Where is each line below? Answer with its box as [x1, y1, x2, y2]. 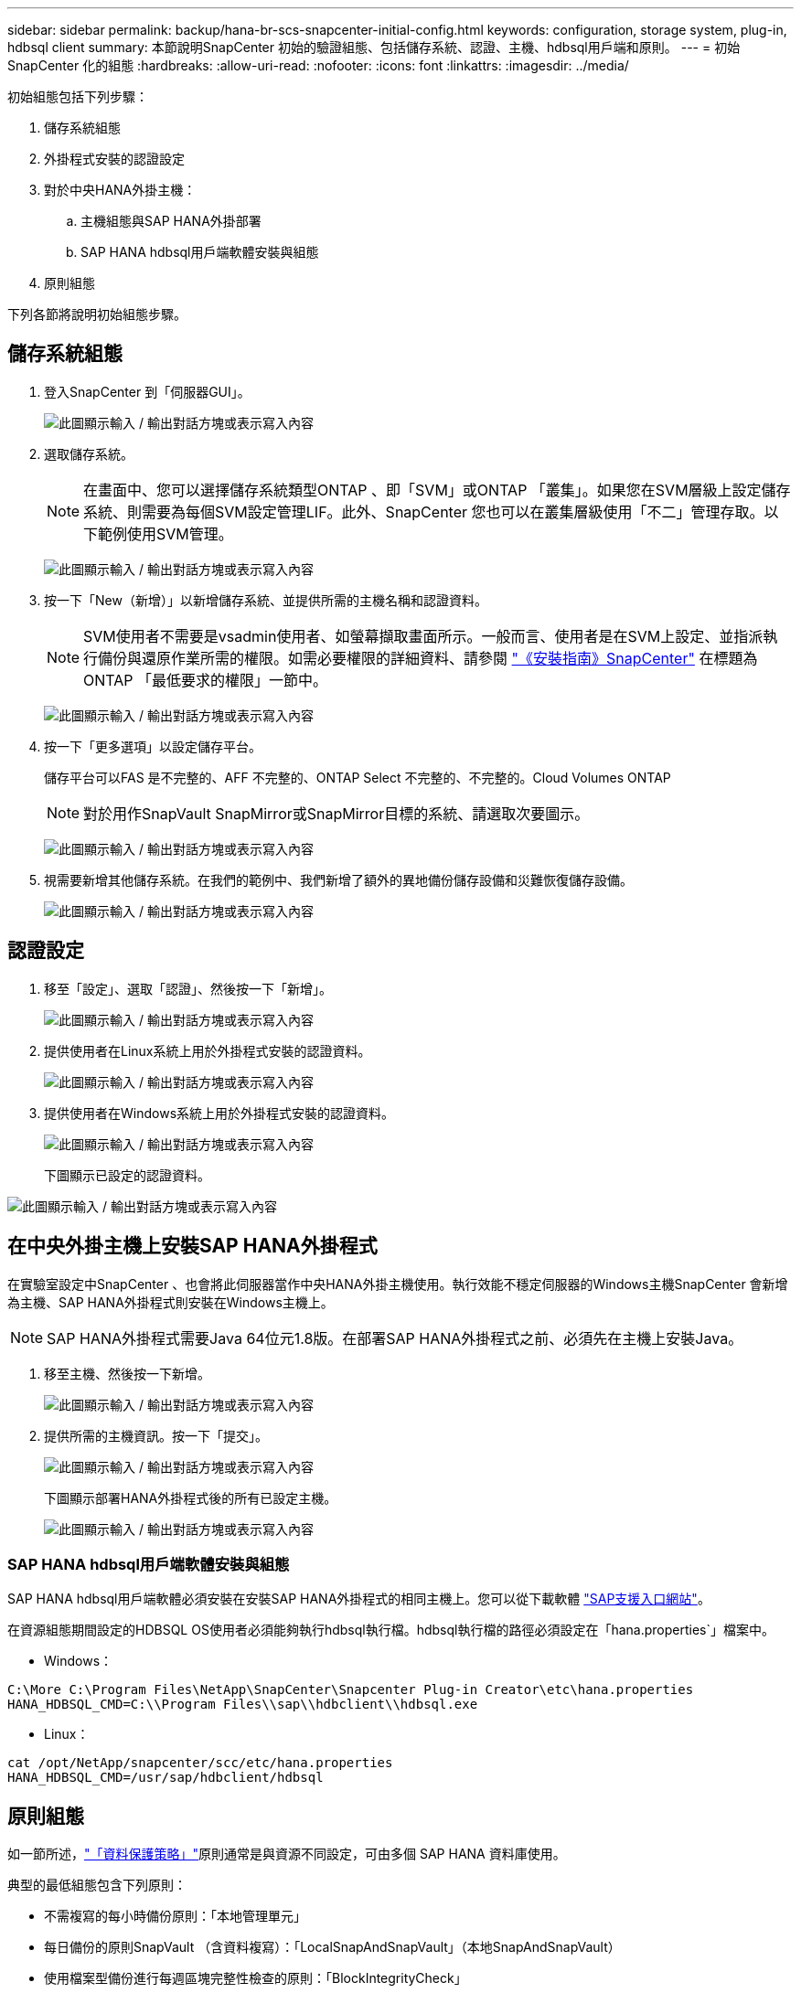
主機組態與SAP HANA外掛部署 [80, 213, 262, 229]
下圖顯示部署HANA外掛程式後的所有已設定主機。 [44, 1489, 337, 1506]
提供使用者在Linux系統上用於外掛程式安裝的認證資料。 [44, 1042, 371, 1059]
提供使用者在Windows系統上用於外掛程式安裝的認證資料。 [44, 1104, 395, 1121]
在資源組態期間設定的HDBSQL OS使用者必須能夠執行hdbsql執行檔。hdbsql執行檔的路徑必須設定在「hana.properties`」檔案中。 [7, 1622, 775, 1638]
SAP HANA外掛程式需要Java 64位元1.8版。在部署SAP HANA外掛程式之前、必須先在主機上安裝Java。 [47, 1328, 743, 1348]
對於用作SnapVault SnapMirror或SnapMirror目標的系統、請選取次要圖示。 [83, 804, 590, 823]
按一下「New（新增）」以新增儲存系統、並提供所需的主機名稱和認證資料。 [44, 592, 487, 608]
